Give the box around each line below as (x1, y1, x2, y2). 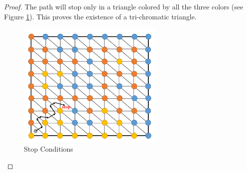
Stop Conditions (24, 144, 73, 154)
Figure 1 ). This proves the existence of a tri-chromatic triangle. (4, 11, 197, 21)
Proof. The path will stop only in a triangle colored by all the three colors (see (4, 1, 244, 11)
